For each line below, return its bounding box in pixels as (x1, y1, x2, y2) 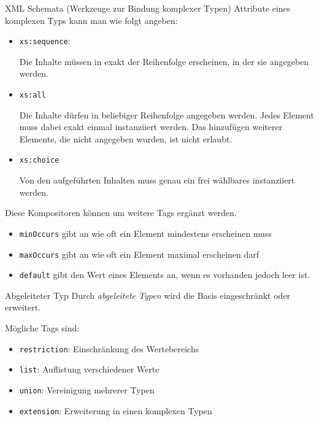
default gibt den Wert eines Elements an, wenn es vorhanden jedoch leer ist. (19, 268, 310, 281)
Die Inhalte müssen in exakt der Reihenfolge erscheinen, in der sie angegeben (19, 55, 309, 68)
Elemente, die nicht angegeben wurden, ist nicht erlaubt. (19, 132, 233, 145)
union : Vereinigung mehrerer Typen (19, 383, 155, 396)
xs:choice (19, 156, 60, 165)
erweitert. (5, 301, 41, 314)
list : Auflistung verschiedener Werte (19, 363, 159, 376)
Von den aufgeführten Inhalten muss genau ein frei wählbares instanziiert (19, 174, 295, 187)
